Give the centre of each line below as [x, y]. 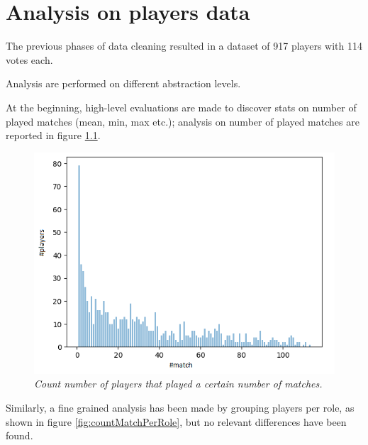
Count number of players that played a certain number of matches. [178, 384]
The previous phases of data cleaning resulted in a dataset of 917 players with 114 [184, 46]
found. [19, 435]
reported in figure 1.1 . [53, 135]
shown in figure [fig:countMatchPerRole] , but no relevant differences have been [176, 421]
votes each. [29, 59]
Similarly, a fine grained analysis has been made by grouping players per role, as [180, 408]
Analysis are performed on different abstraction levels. [123, 83]
